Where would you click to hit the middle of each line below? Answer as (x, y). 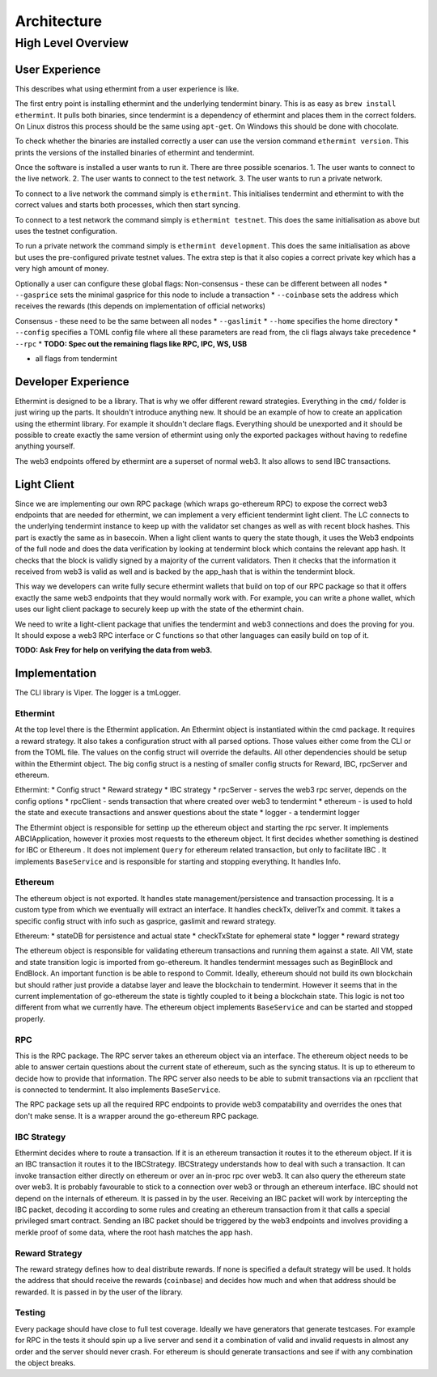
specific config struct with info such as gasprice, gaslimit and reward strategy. (146, 921)
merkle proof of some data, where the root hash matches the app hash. (134, 1232)
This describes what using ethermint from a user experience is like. (127, 88)
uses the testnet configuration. (66, 232)
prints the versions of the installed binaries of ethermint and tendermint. (135, 152)
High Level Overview (72, 43)
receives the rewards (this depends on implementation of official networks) (140, 306)
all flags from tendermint (76, 358)
